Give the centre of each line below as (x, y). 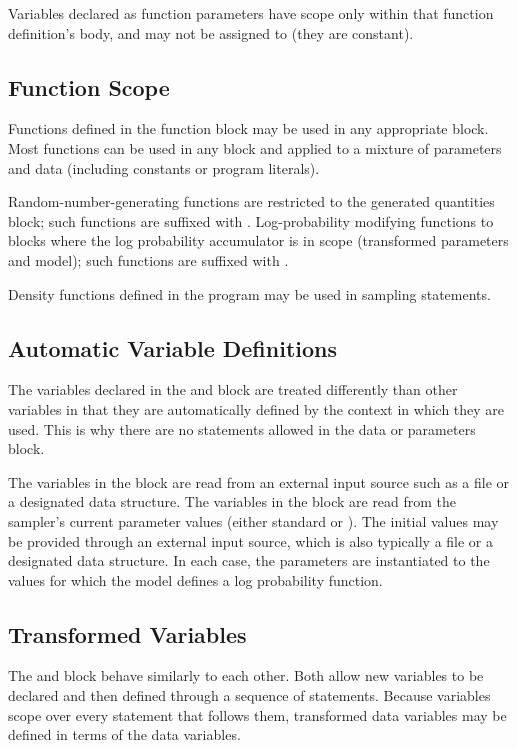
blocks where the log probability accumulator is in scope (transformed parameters (258, 240)
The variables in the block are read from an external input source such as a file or (259, 481)
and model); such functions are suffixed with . (148, 259)
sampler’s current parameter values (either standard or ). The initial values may (253, 520)
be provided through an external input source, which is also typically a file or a (251, 540)
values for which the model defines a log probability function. (195, 579)
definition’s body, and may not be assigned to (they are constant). (211, 32)
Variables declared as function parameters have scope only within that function (251, 13)
